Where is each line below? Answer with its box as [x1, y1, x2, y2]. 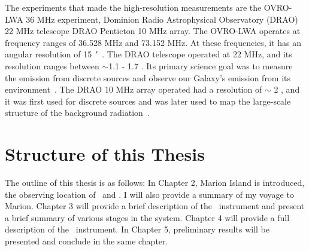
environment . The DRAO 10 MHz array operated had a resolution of [5, 83, 262, 96]
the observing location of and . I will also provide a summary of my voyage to [5, 188, 294, 200]
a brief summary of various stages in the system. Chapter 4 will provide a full [5, 211, 290, 224]
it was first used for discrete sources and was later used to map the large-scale [5, 94, 291, 107]
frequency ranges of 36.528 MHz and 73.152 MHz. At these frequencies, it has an [5, 36, 302, 48]
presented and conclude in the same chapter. [5, 235, 168, 247]
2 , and [274, 83, 300, 96]
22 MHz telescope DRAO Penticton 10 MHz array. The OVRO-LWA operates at [5, 25, 301, 37]
